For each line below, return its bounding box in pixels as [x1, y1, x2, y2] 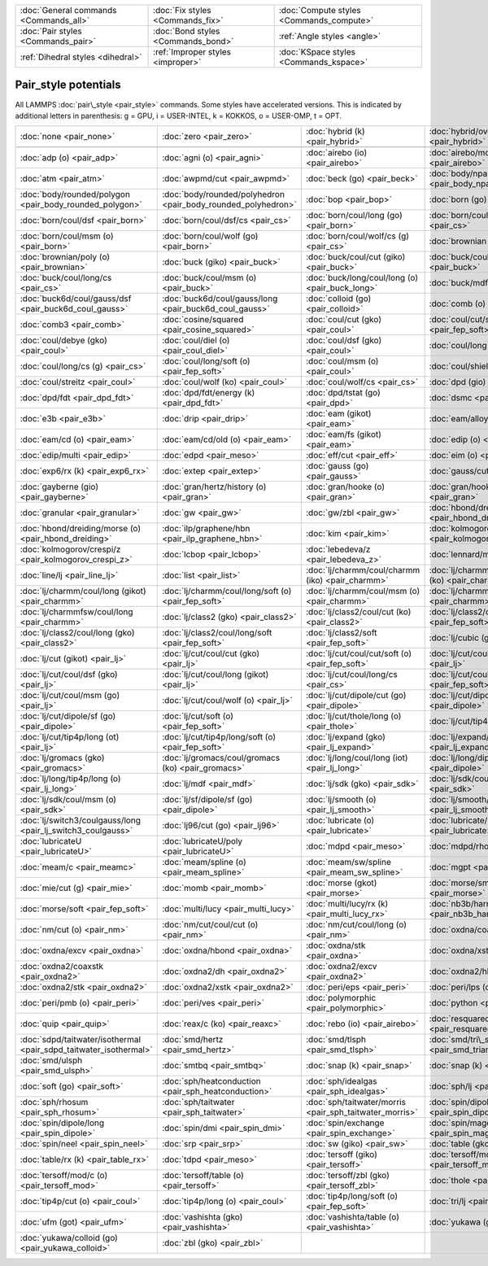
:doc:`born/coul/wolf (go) [161, 230, 259, 242]
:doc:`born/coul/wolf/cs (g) [306, 230, 410, 242]
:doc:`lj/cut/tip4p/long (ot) [20, 731, 120, 743]
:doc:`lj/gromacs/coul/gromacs [161, 753, 281, 764]
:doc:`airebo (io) [306, 147, 368, 159]
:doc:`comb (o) [429, 298, 486, 309]
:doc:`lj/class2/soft [306, 627, 377, 639]
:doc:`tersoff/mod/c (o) [20, 1170, 108, 1181]
